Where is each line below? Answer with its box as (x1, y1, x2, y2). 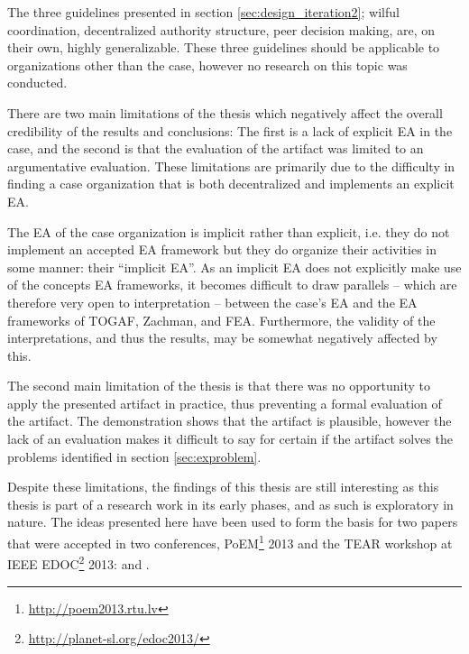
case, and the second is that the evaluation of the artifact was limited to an (7, 139, 424, 158)
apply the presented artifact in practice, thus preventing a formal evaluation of (7, 393, 442, 412)
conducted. (7, 73, 68, 92)
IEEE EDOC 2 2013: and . (7, 552, 150, 573)
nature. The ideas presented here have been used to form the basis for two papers (7, 512, 458, 531)
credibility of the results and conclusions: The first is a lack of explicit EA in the (7, 121, 453, 140)
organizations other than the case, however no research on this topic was (7, 55, 408, 74)
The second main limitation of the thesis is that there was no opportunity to (7, 376, 431, 395)
